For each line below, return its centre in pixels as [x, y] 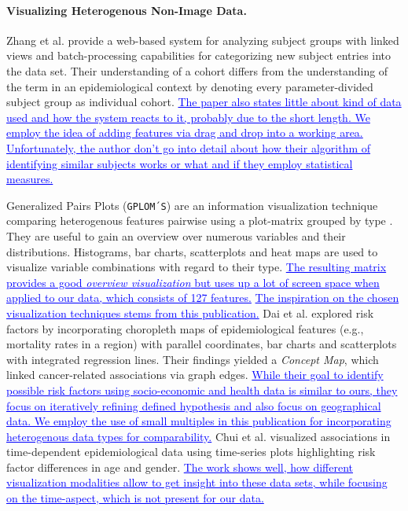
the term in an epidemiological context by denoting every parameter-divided [190, 86]
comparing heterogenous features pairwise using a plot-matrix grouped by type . [200, 221]
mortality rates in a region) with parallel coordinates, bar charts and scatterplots [202, 344]
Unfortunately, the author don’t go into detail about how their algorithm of [189, 147]
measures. [30, 179]
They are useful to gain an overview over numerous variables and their [176, 235]
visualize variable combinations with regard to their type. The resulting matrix [197, 267]
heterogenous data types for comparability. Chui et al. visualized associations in [198, 436]
